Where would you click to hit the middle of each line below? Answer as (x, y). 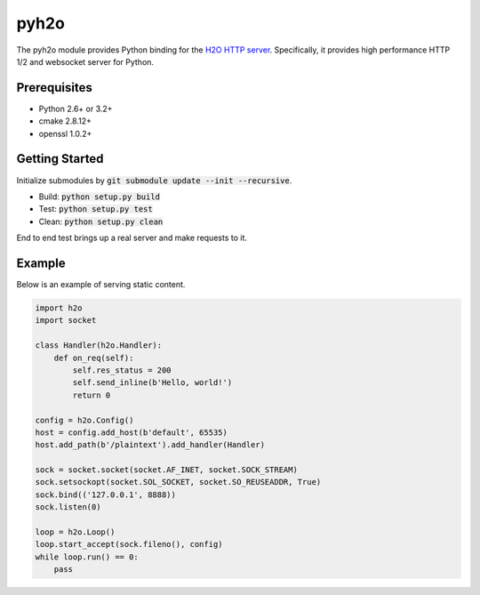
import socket (66, 321)
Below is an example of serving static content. (101, 284)
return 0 (92, 395)
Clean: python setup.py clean (101, 221)
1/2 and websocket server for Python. (85, 61)
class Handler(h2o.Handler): (99, 346)
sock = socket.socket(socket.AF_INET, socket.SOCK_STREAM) (166, 470)
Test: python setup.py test (96, 209)
